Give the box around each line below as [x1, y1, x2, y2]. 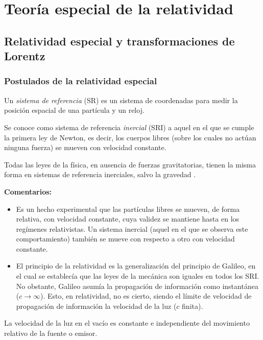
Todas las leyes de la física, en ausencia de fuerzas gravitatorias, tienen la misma [4, 159, 256, 169]
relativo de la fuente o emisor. [4, 328, 98, 338]
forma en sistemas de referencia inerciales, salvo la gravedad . [4, 169, 196, 180]
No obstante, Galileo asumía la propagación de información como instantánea [16, 280, 258, 291]
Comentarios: [4, 186, 52, 197]
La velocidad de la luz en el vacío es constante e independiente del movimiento [4, 318, 250, 328]
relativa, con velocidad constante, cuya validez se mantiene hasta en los [16, 213, 240, 224]
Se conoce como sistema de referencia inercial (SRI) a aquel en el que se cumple [4, 122, 254, 132]
